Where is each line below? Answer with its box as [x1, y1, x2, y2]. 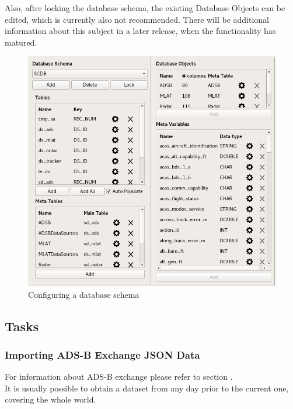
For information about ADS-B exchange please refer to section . [5, 370, 233, 383]
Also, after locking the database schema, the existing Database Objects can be [5, 2, 285, 13]
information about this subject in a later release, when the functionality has [5, 25, 276, 37]
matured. [5, 36, 37, 48]
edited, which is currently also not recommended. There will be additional [5, 13, 269, 25]
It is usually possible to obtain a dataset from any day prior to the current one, [5, 381, 289, 394]
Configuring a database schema [28, 288, 139, 300]
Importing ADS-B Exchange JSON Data [5, 347, 200, 362]
